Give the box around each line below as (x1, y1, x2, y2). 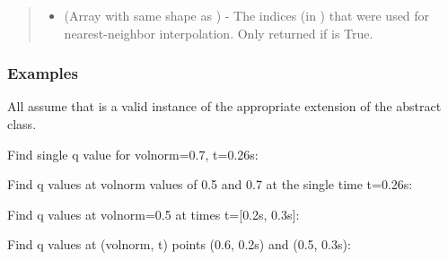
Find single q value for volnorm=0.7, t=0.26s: (7, 144, 259, 163)
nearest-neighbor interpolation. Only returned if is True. (64, 23, 373, 42)
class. (7, 115, 37, 133)
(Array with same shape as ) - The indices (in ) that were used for (64, 6, 430, 24)
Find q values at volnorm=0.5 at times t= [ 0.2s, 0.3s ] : (7, 204, 300, 223)
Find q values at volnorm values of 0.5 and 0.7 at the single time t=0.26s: (7, 175, 413, 194)
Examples (7, 62, 78, 84)
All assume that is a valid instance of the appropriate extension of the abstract (7, 97, 442, 116)
